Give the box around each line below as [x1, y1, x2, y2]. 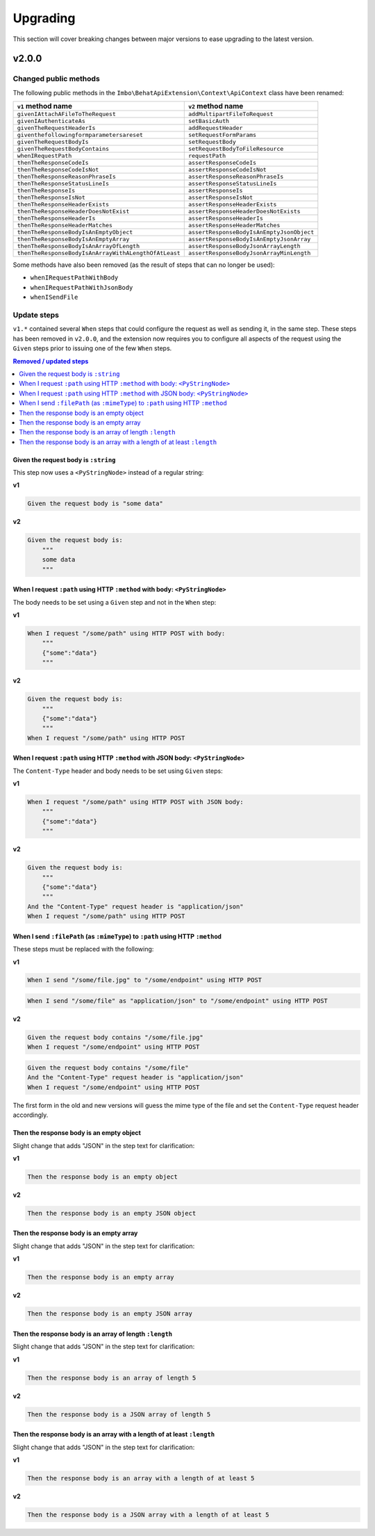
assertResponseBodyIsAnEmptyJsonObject [187, 229, 315, 236]
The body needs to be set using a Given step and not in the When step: [12, 598, 217, 606]
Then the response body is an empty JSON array [27, 1310, 192, 1318]
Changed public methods [12, 74, 100, 83]
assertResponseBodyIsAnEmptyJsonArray [187, 236, 311, 243]
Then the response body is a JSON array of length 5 [27, 1410, 211, 1418]
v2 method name [187, 101, 244, 111]
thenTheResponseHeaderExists [17, 201, 110, 209]
